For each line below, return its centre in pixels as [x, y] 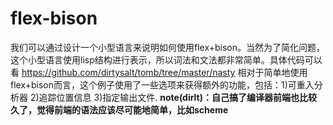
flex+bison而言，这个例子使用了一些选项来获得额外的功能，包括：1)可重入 [162, 84]
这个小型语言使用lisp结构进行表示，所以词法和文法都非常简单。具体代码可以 [166, 59]
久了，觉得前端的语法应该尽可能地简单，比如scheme [119, 109]
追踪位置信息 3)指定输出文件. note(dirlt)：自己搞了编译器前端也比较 [178, 97]
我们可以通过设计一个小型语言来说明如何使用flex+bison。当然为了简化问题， [168, 47]
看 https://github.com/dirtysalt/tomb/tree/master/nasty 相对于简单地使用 [159, 72]
